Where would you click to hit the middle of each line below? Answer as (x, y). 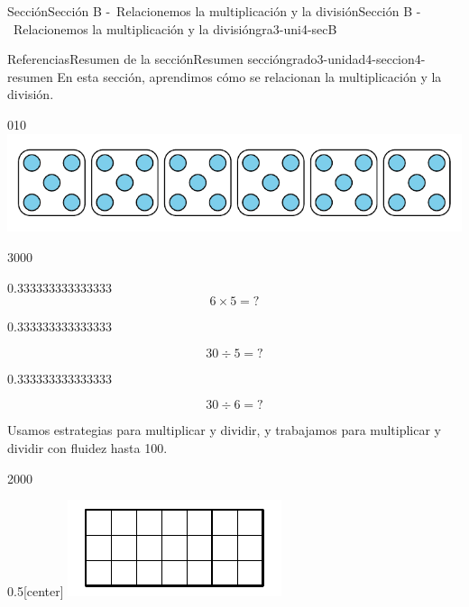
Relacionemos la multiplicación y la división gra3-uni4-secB (175, 28)
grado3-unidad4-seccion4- (356, 59)
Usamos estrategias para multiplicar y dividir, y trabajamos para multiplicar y (224, 430)
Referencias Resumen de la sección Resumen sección (147, 59)
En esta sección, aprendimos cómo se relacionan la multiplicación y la (249, 76)
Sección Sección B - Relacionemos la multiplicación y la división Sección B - (214, 11)
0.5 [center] (36, 591)
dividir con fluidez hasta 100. (87, 447)
